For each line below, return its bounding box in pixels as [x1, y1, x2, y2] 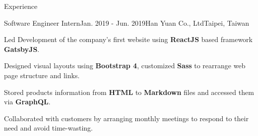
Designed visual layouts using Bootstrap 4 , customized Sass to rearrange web [4, 60, 246, 71]
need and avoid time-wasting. [4, 123, 93, 133]
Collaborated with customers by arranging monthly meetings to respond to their [4, 113, 249, 123]
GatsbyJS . [4, 44, 40, 54]
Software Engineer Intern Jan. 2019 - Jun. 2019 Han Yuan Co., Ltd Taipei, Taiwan [4, 17, 250, 28]
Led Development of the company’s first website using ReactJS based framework [4, 34, 253, 45]
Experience [4, 1, 38, 11]
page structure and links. [4, 70, 80, 80]
